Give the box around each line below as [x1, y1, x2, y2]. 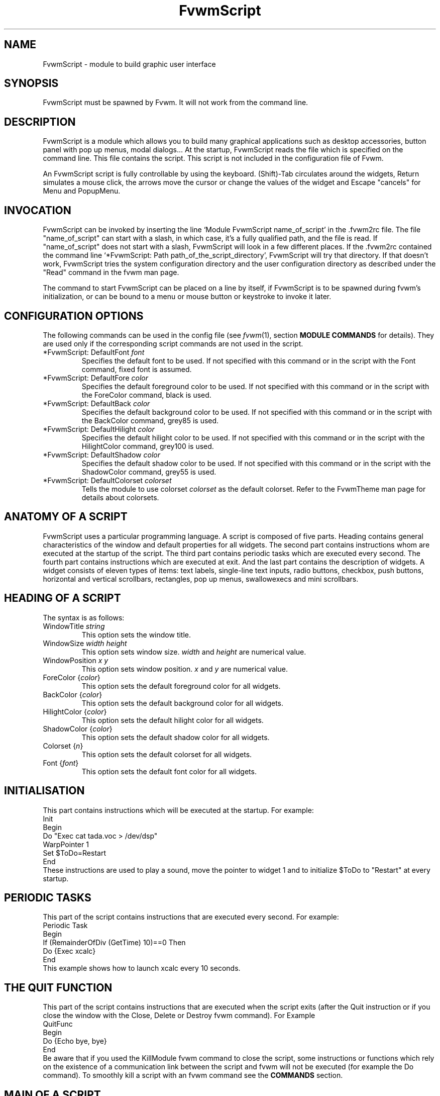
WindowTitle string [43, 621, 105, 630]
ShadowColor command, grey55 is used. [81, 467, 216, 476]
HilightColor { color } [43, 707, 107, 716]
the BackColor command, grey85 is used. [81, 416, 219, 425]
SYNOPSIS [4, 77, 59, 90]
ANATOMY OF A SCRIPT [4, 510, 128, 523]
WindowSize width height [43, 638, 127, 648]
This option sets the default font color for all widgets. [81, 767, 257, 776]
